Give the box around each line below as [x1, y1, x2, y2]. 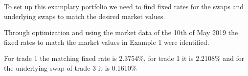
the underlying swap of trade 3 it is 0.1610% [4, 62, 137, 73]
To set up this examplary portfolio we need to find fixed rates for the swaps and [4, 1, 244, 11]
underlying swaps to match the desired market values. [4, 11, 165, 21]
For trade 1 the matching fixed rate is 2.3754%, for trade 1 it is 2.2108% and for [4, 53, 245, 63]
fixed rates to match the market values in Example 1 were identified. [4, 37, 209, 47]
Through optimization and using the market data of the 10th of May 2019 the [4, 27, 238, 38]
